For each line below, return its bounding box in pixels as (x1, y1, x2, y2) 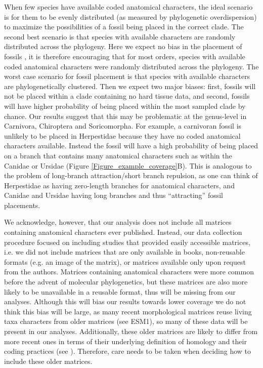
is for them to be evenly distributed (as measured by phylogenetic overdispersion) (4, 11, 257, 22)
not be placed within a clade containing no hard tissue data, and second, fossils (4, 91, 250, 101)
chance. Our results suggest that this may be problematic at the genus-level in (4, 110, 247, 121)
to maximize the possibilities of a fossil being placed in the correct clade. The (4, 21, 244, 32)
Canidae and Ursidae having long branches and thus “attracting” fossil (4, 190, 223, 200)
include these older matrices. (4, 355, 93, 366)
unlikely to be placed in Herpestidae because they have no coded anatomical (4, 130, 241, 141)
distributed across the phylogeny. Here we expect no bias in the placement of (4, 41, 242, 52)
